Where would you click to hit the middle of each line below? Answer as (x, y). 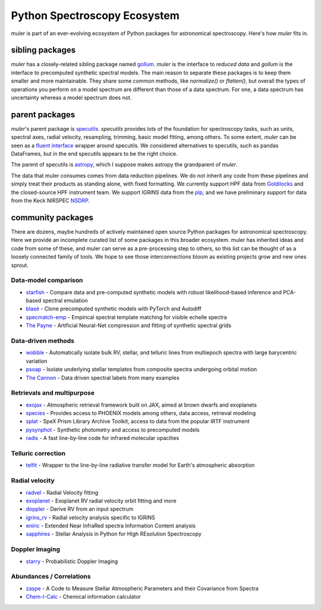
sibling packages (43, 50)
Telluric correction (38, 453)
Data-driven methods (43, 341)
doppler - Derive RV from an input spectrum (80, 509)
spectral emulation (65, 301)
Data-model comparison (47, 281)
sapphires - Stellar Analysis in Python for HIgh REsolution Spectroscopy (114, 534)
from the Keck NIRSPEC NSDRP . (51, 201)
